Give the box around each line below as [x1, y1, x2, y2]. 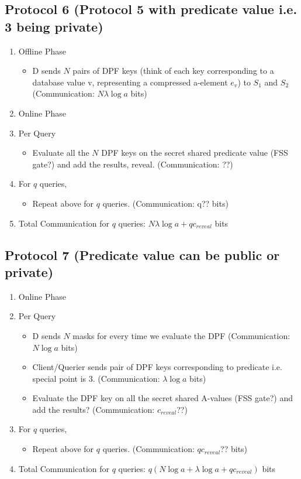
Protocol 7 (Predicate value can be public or [5, 245, 280, 264]
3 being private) [5, 17, 103, 35]
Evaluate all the [32, 146, 89, 159]
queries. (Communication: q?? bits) [102, 197, 229, 209]
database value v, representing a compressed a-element [32, 76, 228, 88]
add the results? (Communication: [32, 403, 155, 415]
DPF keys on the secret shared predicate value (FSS [101, 146, 288, 159]
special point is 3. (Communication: [32, 372, 160, 384]
